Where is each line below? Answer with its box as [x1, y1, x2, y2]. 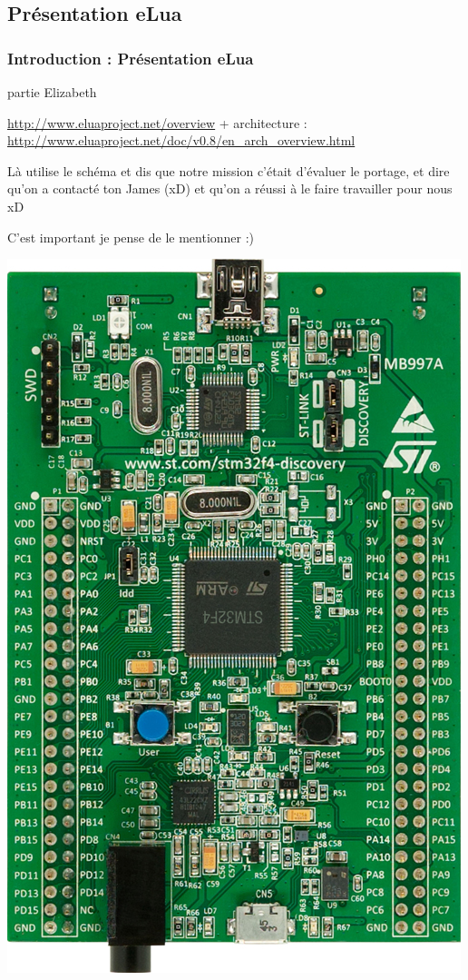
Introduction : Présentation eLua [7, 46, 254, 69]
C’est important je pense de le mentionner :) [7, 227, 255, 246]
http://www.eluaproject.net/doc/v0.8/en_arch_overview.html [7, 131, 356, 150]
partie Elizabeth [7, 83, 97, 101]
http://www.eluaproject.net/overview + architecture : [7, 113, 307, 132]
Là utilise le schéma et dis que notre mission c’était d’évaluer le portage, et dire [7, 161, 450, 180]
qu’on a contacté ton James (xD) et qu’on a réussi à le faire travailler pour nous [7, 179, 453, 198]
